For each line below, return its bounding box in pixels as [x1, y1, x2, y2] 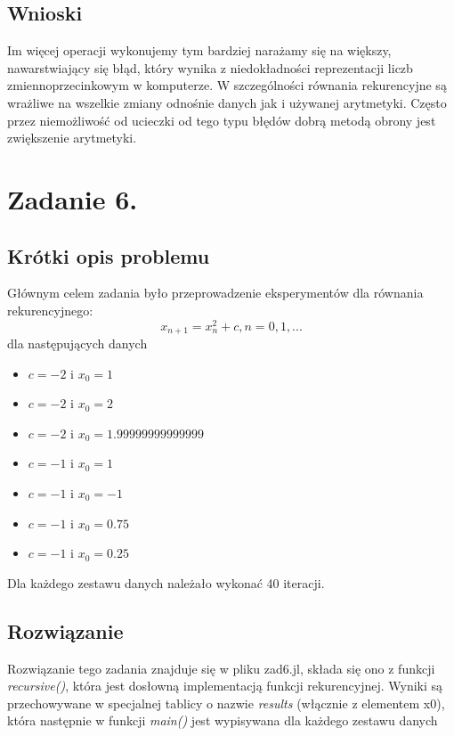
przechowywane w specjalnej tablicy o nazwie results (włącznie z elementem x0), [7, 693, 445, 712]
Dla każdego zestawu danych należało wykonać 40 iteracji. [7, 573, 325, 592]
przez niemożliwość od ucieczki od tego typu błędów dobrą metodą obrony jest [7, 110, 436, 129]
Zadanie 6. [7, 180, 138, 217]
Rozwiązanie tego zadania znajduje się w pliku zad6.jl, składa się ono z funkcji [7, 658, 435, 677]
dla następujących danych [7, 334, 148, 353]
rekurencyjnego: [7, 300, 93, 319]
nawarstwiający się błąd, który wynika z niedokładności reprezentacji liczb [7, 58, 413, 77]
